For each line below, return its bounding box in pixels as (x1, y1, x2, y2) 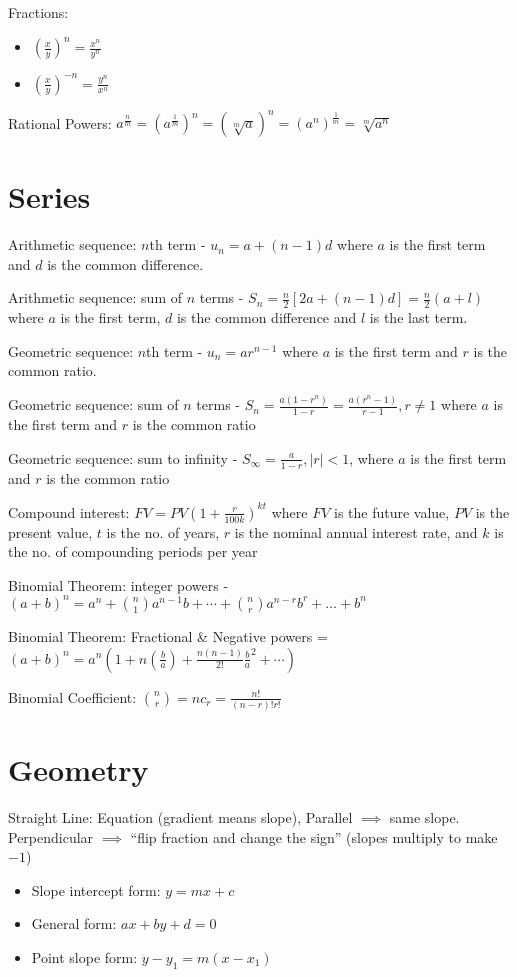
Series (8, 176, 91, 217)
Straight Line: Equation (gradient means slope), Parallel (8, 806, 353, 827)
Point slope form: (31, 946, 138, 967)
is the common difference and (176, 307, 357, 328)
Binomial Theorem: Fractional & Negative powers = (8, 625, 328, 646)
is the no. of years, (106, 521, 220, 542)
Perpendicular (8, 826, 94, 847)
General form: (31, 913, 117, 934)
